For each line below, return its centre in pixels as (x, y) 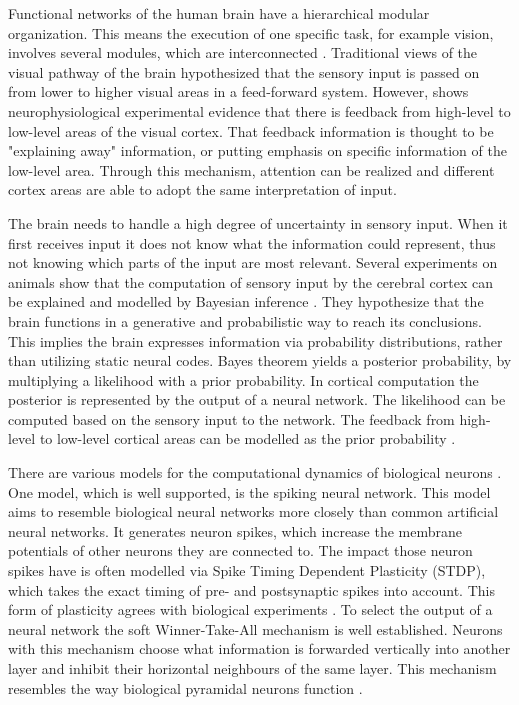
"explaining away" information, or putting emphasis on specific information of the (257, 150)
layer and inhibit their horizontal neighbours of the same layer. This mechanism (252, 668)
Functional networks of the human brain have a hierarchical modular (219, 13)
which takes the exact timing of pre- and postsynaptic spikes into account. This (251, 589)
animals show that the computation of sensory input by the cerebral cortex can (251, 281)
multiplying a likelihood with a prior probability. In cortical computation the (243, 379)
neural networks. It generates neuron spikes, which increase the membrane (235, 530)
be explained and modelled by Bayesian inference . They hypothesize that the (246, 301)
